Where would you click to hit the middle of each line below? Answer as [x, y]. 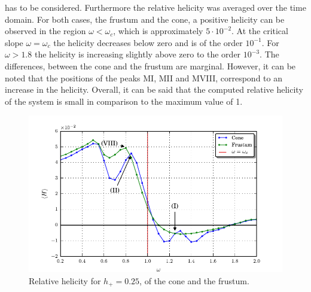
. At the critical [260, 31]
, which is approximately [158, 31]
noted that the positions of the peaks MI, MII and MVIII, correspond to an [144, 77]
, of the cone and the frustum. [194, 281]
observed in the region [45, 31]
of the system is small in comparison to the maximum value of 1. [124, 101]
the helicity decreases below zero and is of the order [148, 42]
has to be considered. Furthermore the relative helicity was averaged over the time [155, 7]
